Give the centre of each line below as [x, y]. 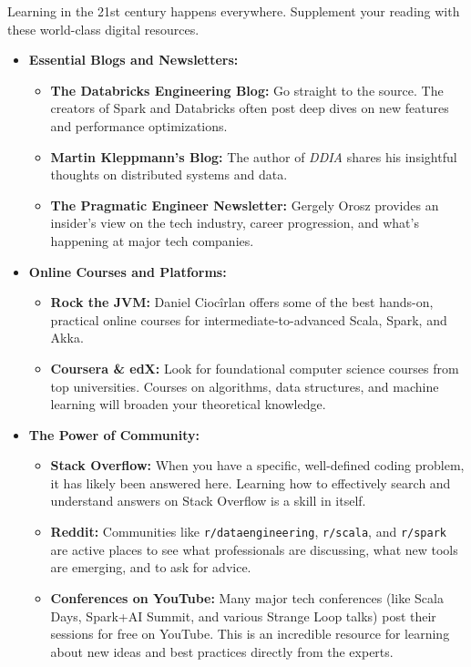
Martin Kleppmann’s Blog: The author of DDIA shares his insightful [254, 156]
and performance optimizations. [139, 125]
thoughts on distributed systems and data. [169, 174]
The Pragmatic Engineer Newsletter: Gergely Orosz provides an [245, 205]
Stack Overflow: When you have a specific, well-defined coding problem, [257, 465]
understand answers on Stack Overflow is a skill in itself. [208, 501]
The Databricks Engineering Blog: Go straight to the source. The [247, 90]
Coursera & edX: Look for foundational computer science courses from [255, 368]
